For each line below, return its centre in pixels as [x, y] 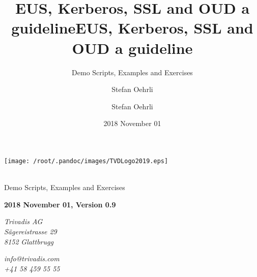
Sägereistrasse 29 [31, 231]
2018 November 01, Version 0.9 [60, 204]
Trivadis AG [23, 221]
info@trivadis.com [32, 258]
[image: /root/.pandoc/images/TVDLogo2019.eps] [86, 161]
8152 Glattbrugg [29, 241]
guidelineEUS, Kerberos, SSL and [132, 28]
